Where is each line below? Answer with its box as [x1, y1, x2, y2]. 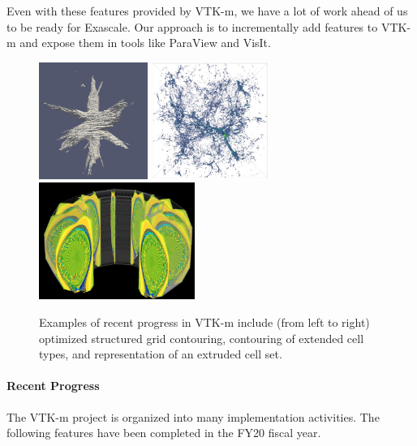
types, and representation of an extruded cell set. [39, 345, 282, 362]
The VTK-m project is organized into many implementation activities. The [6, 408, 380, 425]
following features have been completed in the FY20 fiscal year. [6, 424, 321, 441]
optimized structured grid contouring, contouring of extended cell [39, 329, 364, 346]
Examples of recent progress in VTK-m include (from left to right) [39, 313, 370, 330]
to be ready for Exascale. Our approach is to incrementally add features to [6, 18, 378, 35]
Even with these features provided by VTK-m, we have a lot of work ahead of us [6, 2, 408, 19]
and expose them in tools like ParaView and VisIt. [19, 34, 271, 51]
